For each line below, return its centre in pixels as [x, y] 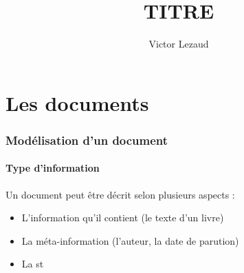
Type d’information [53, 168]
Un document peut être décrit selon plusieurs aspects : [120, 194]
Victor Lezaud [179, 44]
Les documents [77, 102]
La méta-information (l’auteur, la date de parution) [130, 240]
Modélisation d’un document [87, 140]
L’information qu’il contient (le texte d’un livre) [123, 218]
